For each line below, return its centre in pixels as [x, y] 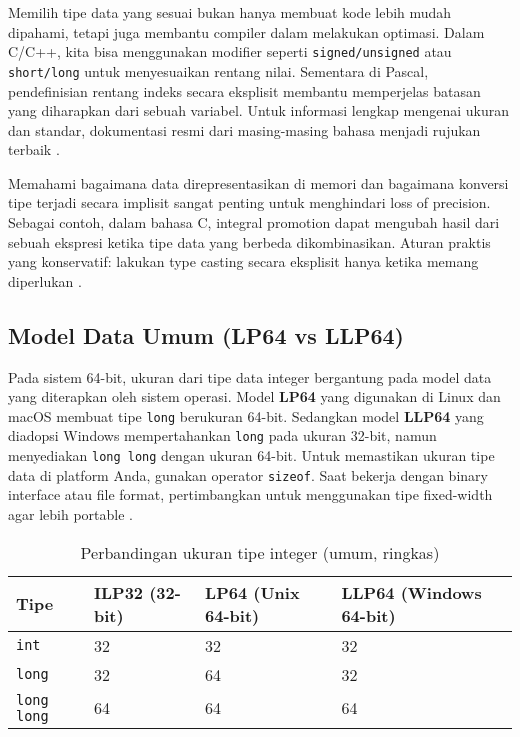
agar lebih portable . [70, 514]
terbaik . [34, 149]
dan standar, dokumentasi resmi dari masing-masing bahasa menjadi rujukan [244, 129]
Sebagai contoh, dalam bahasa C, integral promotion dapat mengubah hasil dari [254, 222]
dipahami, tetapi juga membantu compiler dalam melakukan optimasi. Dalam [246, 31]
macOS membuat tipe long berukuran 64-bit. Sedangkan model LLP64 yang [246, 415]
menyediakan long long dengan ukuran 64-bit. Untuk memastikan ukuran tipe [251, 455]
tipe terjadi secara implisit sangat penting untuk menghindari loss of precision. [249, 202]
